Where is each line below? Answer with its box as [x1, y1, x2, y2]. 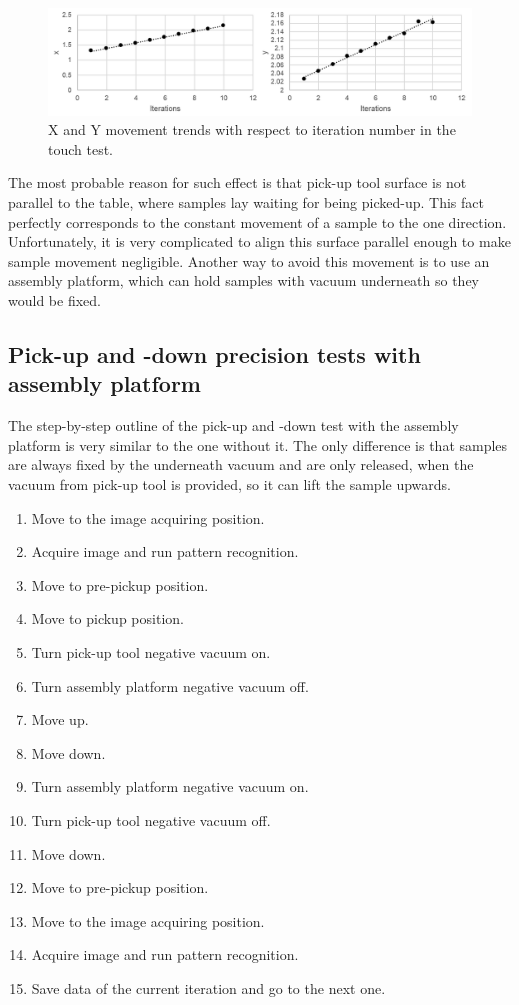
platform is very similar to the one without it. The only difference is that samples [8, 434, 508, 455]
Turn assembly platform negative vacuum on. [31, 776, 309, 797]
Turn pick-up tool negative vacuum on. [31, 641, 271, 662]
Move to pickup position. [31, 608, 184, 629]
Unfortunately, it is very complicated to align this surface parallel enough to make [8, 231, 511, 252]
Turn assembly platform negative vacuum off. [31, 675, 309, 696]
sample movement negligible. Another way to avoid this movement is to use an [8, 250, 490, 271]
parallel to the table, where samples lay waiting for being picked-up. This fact [8, 192, 484, 213]
